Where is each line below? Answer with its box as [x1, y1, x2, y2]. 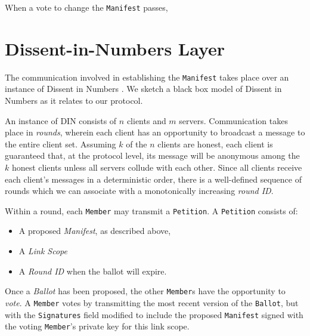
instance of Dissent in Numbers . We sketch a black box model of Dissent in [5, 82, 282, 95]
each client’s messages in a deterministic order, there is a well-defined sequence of [5, 172, 302, 185]
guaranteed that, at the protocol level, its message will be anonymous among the [5, 149, 300, 162]
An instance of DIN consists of [5, 114, 117, 127]
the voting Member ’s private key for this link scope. [5, 320, 190, 332]
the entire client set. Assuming [5, 137, 116, 150]
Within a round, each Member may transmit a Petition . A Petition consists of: [5, 204, 298, 217]
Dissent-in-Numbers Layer [5, 36, 225, 60]
